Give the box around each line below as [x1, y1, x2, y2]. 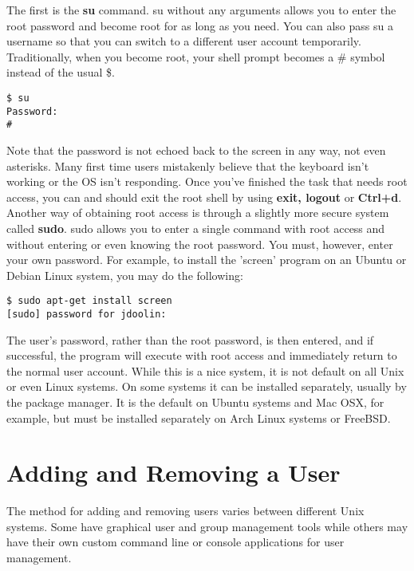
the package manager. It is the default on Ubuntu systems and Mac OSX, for [6, 393, 384, 410]
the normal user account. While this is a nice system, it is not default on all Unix [6, 362, 404, 379]
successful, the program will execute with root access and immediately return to [6, 347, 397, 364]
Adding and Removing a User [6, 456, 341, 489]
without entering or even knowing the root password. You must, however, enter [6, 235, 393, 252]
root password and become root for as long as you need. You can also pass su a [6, 17, 393, 33]
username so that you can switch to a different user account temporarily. [6, 33, 361, 49]
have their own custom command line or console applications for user [6, 534, 345, 550]
